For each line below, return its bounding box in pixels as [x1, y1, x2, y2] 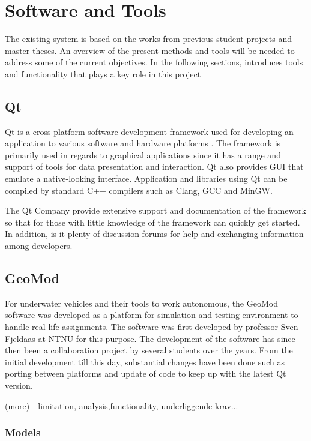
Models [5, 425, 41, 440]
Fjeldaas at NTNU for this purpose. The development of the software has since [5, 332, 295, 344]
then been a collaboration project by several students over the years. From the [5, 344, 293, 356]
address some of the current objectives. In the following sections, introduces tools [5, 56, 303, 68]
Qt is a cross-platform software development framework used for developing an [5, 125, 294, 137]
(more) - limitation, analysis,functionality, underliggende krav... [5, 399, 238, 412]
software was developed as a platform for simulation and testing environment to [5, 308, 298, 321]
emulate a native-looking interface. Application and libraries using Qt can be [5, 172, 288, 185]
